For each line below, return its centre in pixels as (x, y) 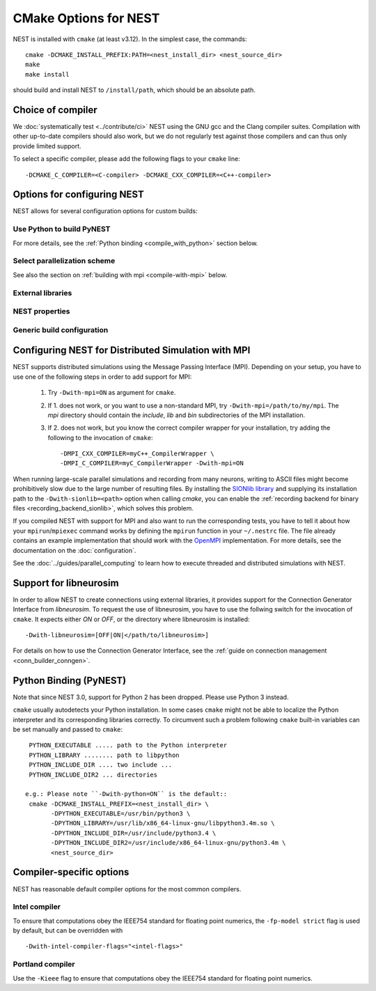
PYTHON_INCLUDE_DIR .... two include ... (101, 765)
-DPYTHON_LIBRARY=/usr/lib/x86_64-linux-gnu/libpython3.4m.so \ (163, 823)
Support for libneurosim (66, 583)
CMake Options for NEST (86, 18)
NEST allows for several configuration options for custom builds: (105, 211)
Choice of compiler (55, 110)
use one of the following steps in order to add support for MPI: (102, 377)
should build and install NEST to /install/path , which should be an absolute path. (134, 90)
